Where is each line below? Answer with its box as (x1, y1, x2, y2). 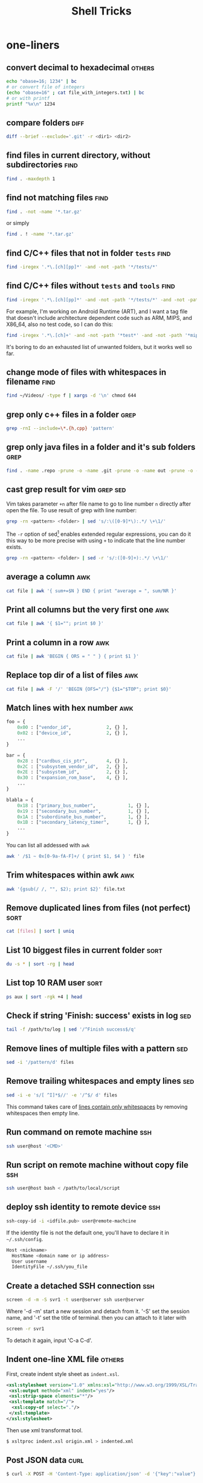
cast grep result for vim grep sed (6, 484, 126, 495)
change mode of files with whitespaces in (6, 367, 167, 377)
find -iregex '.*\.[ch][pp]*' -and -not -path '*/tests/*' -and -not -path (6, 296, 201, 303)
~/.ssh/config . (6, 1235, 43, 1242)
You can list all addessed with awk (6, 842, 90, 849)
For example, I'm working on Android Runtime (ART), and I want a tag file (6, 307, 188, 315)
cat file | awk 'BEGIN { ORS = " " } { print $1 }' (6, 653, 139, 660)
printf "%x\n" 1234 (6, 101, 56, 107)
